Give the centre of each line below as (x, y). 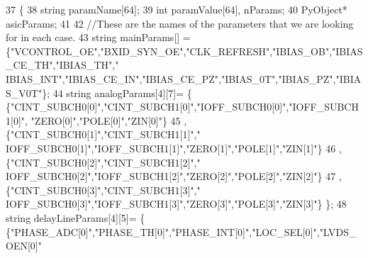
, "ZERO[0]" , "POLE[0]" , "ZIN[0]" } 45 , (106, 120)
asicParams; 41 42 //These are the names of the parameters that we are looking (180, 23)
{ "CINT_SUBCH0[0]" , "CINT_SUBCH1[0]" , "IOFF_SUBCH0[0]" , (147, 107)
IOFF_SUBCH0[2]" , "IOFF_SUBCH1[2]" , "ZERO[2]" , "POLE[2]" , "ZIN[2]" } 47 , (174, 176)
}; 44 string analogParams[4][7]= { (117, 92)
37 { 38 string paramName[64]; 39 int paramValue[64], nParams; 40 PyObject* (177, 9)
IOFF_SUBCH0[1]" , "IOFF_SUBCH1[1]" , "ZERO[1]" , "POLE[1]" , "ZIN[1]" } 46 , (174, 148)
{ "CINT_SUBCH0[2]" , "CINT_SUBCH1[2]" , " (103, 162)
